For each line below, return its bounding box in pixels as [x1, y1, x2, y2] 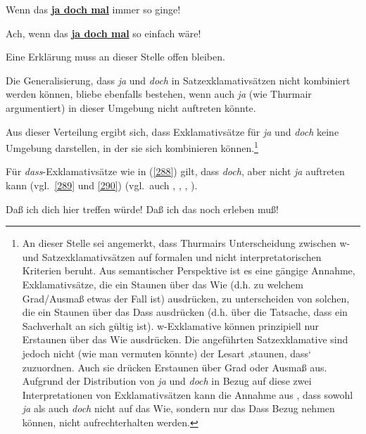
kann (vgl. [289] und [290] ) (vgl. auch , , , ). [6, 178, 198, 192]
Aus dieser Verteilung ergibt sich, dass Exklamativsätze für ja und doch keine [6, 124, 339, 139]
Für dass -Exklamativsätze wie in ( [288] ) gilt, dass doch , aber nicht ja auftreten [6, 164, 345, 179]
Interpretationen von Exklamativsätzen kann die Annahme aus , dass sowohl [22, 387, 353, 402]
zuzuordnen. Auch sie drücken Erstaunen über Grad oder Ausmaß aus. [22, 359, 327, 374]
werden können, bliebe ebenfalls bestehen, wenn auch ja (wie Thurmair [6, 87, 312, 101]
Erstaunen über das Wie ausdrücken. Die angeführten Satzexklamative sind [22, 332, 348, 347]
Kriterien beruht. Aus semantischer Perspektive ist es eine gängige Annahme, [22, 263, 355, 278]
